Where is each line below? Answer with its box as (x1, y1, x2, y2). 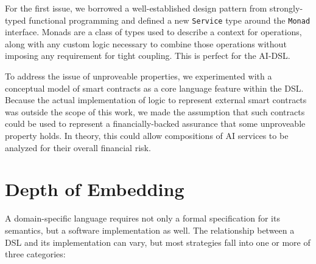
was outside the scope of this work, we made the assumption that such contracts (5, 105, 305, 118)
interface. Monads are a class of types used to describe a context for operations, (5, 25, 302, 38)
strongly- (269, 2, 303, 14)
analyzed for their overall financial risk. (5, 141, 151, 154)
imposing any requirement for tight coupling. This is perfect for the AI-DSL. (5, 49, 290, 62)
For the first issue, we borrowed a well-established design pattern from (5, 2, 267, 14)
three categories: (5, 248, 66, 260)
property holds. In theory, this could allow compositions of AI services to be (5, 129, 289, 141)
